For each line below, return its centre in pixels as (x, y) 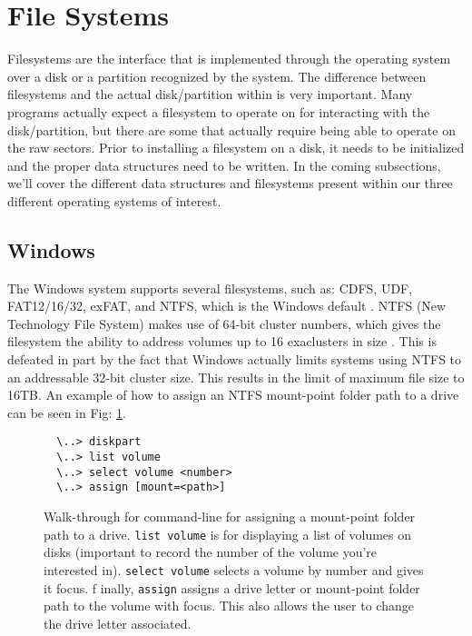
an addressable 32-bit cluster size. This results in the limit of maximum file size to (236, 377)
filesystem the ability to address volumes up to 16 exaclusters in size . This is (222, 341)
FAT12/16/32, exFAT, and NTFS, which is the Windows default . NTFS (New (227, 306)
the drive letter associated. (118, 623)
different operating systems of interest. (114, 200)
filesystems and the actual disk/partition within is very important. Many (210, 94)
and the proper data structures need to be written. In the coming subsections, (224, 165)
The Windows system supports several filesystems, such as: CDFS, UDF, (210, 288)
